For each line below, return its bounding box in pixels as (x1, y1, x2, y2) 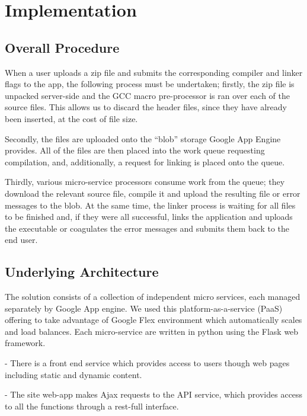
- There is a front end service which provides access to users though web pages (5, 357, 290, 369)
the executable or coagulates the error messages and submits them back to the (5, 222, 290, 234)
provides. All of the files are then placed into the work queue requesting (5, 144, 265, 156)
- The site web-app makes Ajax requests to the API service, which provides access (5, 388, 303, 401)
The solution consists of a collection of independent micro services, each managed (5, 290, 300, 303)
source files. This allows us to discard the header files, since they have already (5, 101, 287, 113)
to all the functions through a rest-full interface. (5, 399, 179, 412)
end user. (5, 233, 38, 246)
